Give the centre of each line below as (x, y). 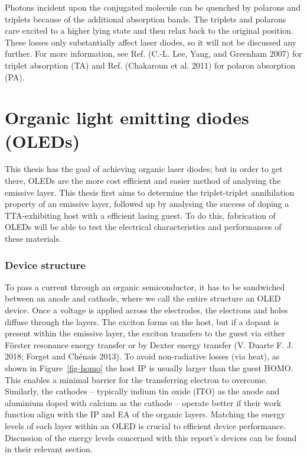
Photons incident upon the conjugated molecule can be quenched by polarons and (153, 7)
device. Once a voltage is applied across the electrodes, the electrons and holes (146, 310)
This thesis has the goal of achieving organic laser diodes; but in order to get (144, 169)
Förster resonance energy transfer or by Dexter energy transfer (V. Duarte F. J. (149, 344)
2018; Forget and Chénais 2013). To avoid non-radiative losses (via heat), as (142, 356)
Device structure (45, 265)
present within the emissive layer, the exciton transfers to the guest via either (145, 333)
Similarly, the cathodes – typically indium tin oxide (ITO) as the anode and (142, 391)
